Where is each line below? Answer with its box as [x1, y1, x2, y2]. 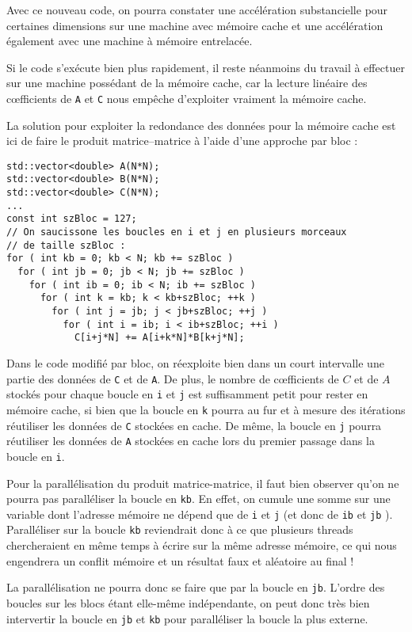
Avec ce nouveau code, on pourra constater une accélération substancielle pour [6, 2, 388, 17]
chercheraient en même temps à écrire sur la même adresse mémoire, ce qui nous [6, 537, 397, 554]
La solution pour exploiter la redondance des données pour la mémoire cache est [6, 116, 396, 133]
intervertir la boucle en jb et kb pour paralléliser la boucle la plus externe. [6, 610, 368, 626]
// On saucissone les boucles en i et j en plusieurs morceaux [6, 227, 347, 238]
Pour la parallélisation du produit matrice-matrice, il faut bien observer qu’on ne [6, 474, 399, 491]
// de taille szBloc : [6, 239, 126, 251]
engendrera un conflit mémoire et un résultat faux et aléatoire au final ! [6, 552, 354, 569]
